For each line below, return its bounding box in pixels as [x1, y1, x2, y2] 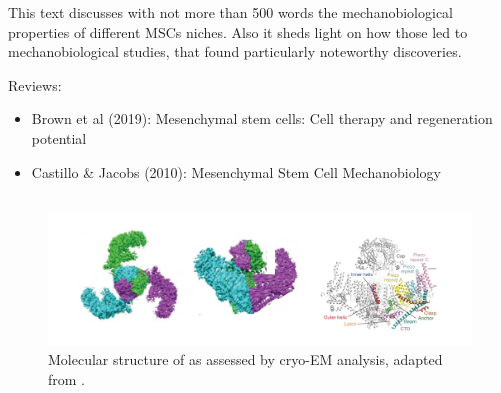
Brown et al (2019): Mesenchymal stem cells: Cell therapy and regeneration [31, 108, 493, 129]
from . [48, 368, 86, 389]
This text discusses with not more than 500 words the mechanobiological [8, 2, 454, 22]
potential [31, 127, 87, 148]
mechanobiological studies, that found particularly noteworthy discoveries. [8, 41, 462, 62]
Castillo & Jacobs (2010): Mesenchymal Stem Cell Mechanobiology [31, 161, 441, 182]
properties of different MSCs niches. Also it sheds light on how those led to [8, 21, 468, 42]
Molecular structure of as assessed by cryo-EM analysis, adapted [48, 349, 443, 369]
